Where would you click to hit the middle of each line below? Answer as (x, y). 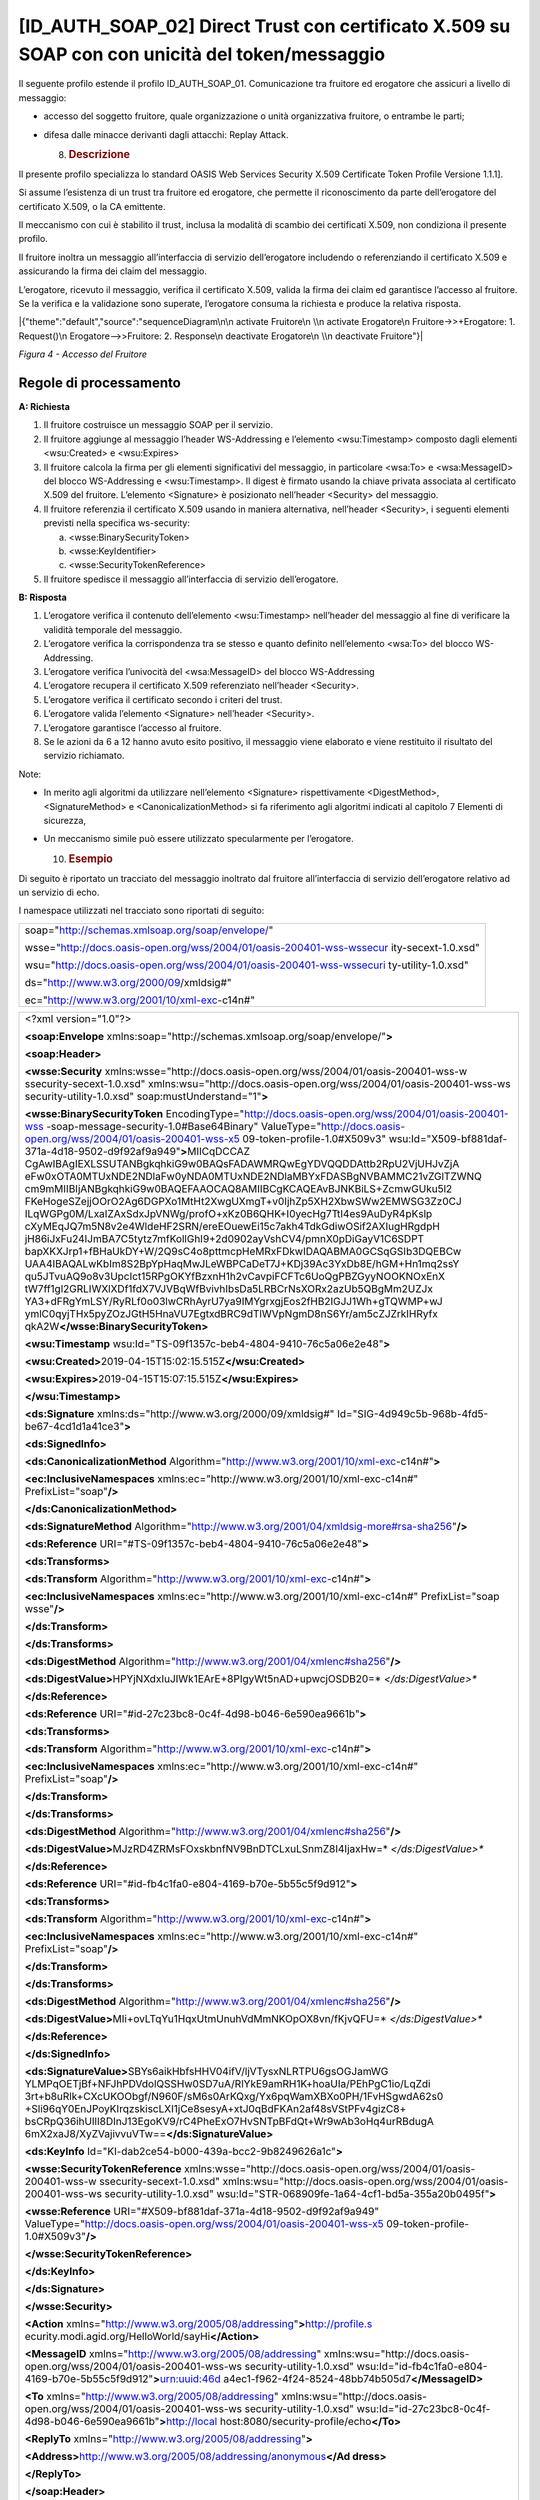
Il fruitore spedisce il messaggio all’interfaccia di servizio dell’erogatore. (191, 579)
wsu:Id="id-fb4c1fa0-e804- (422, 2366)
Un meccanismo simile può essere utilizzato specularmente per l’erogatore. (198, 839)
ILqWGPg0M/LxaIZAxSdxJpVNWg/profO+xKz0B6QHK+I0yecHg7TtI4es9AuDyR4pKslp (228, 1213)
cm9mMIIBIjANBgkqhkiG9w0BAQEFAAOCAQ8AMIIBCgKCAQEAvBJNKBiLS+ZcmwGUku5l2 (238, 1188)
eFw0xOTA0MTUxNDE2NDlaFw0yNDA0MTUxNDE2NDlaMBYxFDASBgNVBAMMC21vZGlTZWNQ (253, 1176)
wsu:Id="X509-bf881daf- (448, 1138)
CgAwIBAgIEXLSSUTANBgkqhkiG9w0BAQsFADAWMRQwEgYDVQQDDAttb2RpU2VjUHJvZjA (242, 1163)
